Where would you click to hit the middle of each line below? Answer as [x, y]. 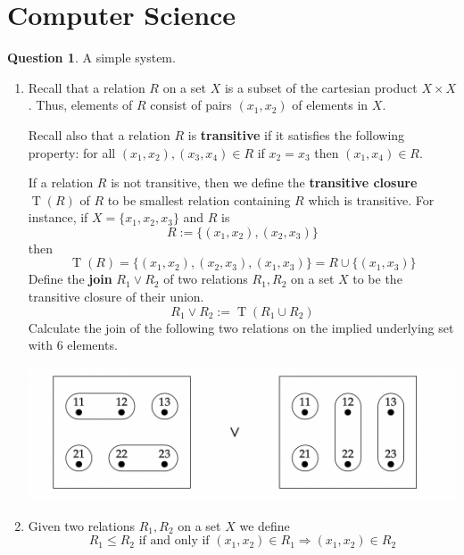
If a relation [61, 182]
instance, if [58, 217]
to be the [377, 279]
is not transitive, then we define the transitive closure [264, 182]
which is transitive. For [371, 199]
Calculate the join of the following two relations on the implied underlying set [241, 327]
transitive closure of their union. [116, 297]
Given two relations [82, 525]
